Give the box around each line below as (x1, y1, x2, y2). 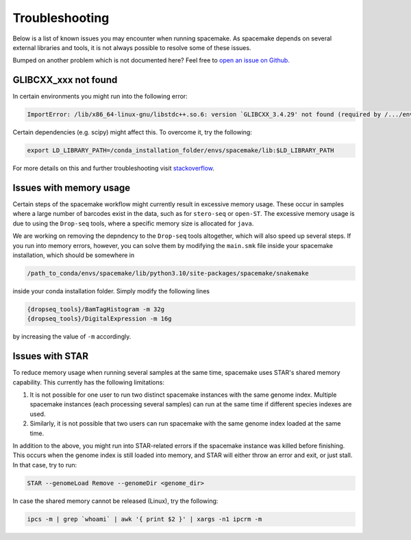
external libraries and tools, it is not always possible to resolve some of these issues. (12, 43, 251, 51)
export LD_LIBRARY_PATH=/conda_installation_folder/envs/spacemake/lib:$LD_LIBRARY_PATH (27, 147, 335, 154)
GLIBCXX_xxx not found (12, 74, 118, 86)
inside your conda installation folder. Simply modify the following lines (12, 287, 210, 295)
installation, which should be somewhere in (12, 251, 135, 260)
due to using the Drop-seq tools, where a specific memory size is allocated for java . (12, 219, 254, 228)
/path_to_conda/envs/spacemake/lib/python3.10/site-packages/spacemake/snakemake (27, 269, 310, 278)
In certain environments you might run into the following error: (12, 93, 188, 101)
